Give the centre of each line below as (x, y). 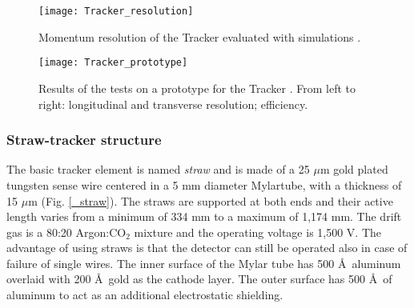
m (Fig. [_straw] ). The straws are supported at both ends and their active (211, 200)
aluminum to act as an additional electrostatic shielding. (145, 295)
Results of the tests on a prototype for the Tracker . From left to (197, 88)
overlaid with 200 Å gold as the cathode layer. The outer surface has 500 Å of (199, 279)
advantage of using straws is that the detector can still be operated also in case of (207, 248)
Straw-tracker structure (84, 140)
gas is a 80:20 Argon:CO (66, 232)
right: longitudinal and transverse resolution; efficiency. (173, 104)
